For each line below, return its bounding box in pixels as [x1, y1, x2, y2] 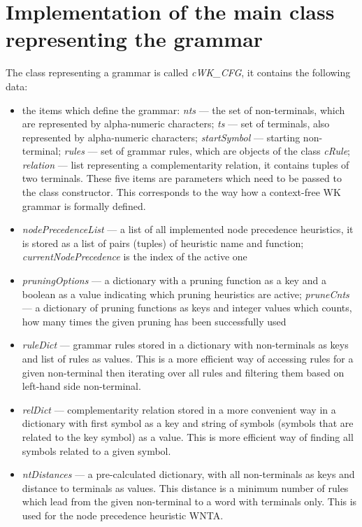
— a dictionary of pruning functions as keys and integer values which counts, [22, 300, 352, 315]
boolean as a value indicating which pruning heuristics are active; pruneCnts [22, 286, 349, 301]
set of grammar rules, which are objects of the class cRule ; [101, 143, 350, 158]
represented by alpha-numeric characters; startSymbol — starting [22, 129, 301, 144]
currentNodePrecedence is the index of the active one [22, 249, 247, 264]
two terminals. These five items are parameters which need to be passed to [22, 171, 342, 185]
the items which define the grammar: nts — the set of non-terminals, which [22, 102, 345, 117]
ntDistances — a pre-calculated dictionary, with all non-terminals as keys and [22, 467, 355, 482]
